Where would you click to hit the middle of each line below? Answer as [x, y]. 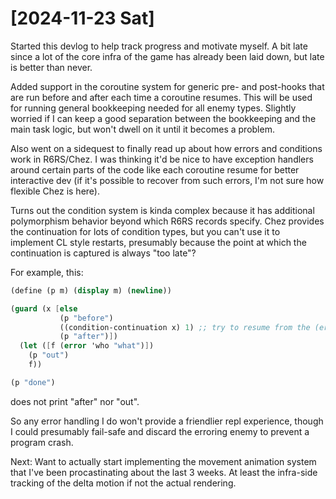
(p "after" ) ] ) [88, 337]
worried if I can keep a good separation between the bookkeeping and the [163, 118]
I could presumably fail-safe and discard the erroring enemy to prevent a [160, 431]
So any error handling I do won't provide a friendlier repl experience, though [167, 421]
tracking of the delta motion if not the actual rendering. [123, 483]
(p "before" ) [86, 318]
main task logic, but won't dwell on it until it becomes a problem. [142, 129]
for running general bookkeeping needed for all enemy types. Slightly [153, 108]
